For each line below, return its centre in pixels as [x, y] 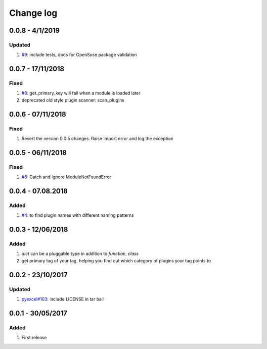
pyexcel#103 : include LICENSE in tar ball [63, 299]
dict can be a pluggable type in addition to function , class [80, 254]
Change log [33, 13]
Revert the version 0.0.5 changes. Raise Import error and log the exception [97, 139]
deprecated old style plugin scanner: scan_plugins [73, 100]
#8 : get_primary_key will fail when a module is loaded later [81, 93]
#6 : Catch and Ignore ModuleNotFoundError [66, 177]
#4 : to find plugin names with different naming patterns [78, 215]
